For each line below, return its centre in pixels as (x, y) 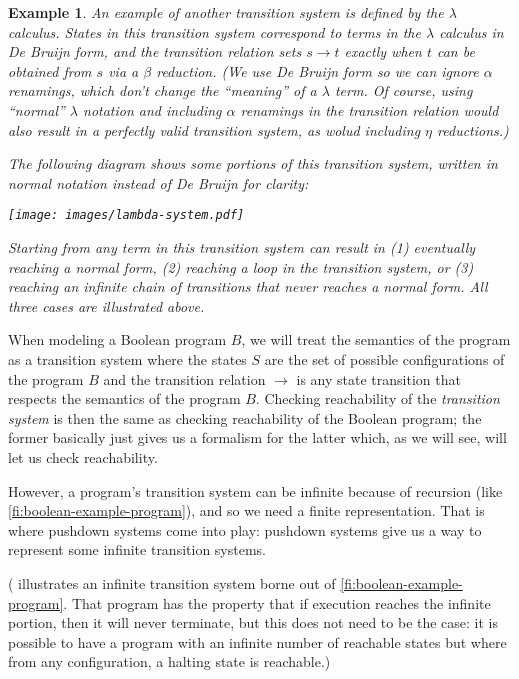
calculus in (471, 31)
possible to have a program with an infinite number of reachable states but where (257, 641)
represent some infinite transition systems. (137, 549)
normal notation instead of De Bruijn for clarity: (158, 182)
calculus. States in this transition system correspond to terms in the (214, 31)
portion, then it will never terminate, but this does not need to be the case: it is (253, 622)
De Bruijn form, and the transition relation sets (155, 51)
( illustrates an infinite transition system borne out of (172, 582)
